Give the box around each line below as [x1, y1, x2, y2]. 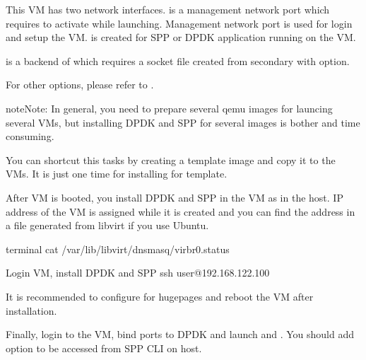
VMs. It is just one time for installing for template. [6, 166, 228, 181]
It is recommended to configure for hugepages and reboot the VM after [6, 289, 314, 303]
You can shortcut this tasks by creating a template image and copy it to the [6, 152, 336, 167]
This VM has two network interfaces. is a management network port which [6, 2, 330, 16]
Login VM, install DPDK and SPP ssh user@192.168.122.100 [6, 265, 270, 280]
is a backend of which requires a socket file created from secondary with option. [6, 53, 350, 68]
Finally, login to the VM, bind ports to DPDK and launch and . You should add [6, 327, 355, 342]
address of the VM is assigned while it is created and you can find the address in [6, 204, 355, 219]
